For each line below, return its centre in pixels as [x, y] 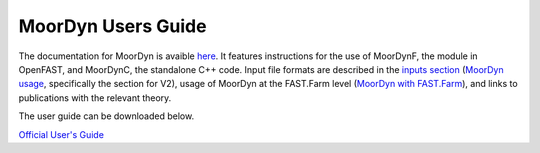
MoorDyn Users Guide [112, 26]
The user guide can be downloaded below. [106, 116]
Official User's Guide [61, 134]
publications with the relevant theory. [95, 97]
